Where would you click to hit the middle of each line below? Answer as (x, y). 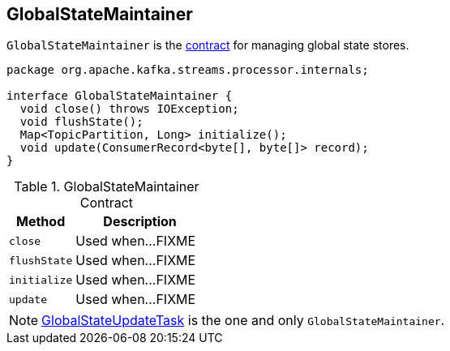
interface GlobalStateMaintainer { (120, 96)
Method (41, 222)
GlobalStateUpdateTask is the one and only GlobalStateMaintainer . (243, 321)
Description (140, 222)
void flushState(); (81, 122)
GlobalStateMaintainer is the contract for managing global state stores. (208, 45)
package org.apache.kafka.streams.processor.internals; (188, 70)
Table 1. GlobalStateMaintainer (107, 187)
